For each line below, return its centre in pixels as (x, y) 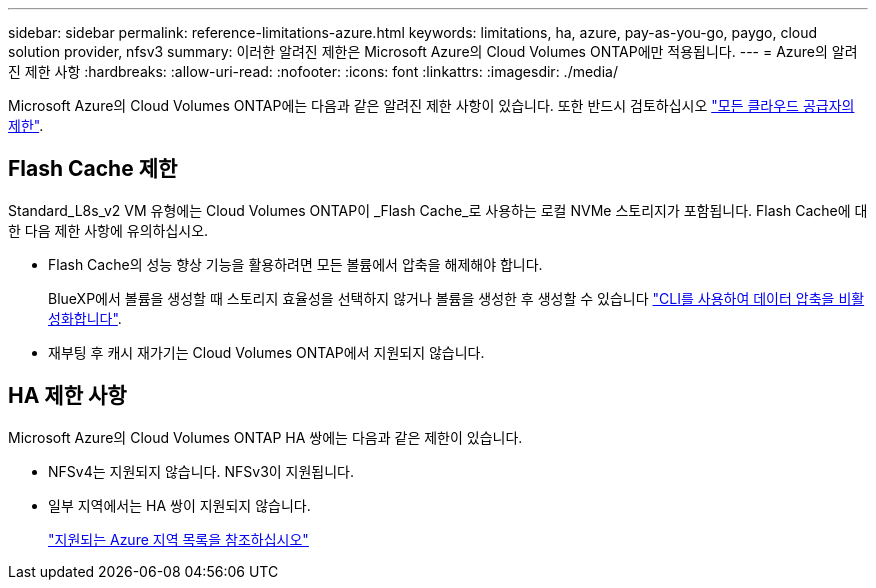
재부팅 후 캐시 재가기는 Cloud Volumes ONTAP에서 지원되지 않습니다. (266, 352)
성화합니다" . (85, 318)
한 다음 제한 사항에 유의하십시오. (108, 230)
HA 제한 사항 (67, 396)
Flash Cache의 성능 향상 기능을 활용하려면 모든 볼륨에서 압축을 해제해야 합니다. (295, 264)
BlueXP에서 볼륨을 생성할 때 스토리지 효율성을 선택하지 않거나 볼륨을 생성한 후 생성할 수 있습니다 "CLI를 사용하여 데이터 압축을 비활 (456, 298)
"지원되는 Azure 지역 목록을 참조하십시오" (178, 539)
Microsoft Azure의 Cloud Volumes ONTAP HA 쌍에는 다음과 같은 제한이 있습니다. (265, 437)
